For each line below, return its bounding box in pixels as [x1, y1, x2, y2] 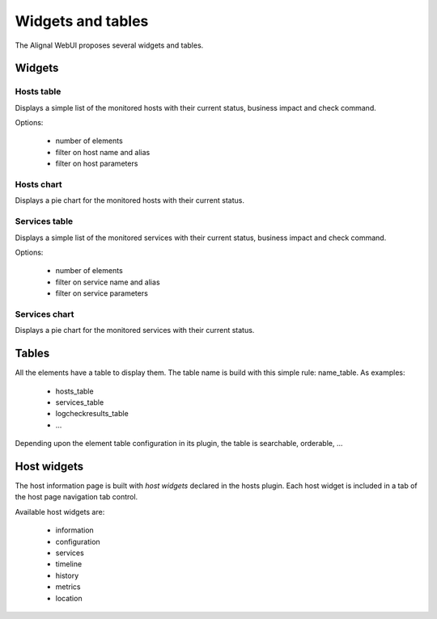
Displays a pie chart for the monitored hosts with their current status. [15, 196, 244, 205]
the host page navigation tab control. [15, 492, 138, 502]
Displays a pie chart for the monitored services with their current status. [15, 326, 255, 335]
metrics [55, 582, 81, 592]
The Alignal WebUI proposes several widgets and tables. [15, 40, 204, 50]
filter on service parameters [55, 288, 149, 298]
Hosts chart [15, 179, 62, 190]
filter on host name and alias [55, 147, 151, 157]
